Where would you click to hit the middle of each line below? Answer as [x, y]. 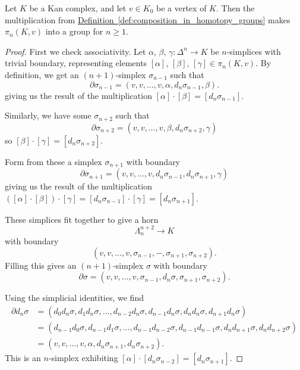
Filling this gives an [41, 265]
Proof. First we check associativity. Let [75, 51]
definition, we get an [42, 74]
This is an [23, 358]
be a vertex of [181, 8]
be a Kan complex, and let [78, 8]
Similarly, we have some [48, 115]
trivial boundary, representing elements [76, 63]
